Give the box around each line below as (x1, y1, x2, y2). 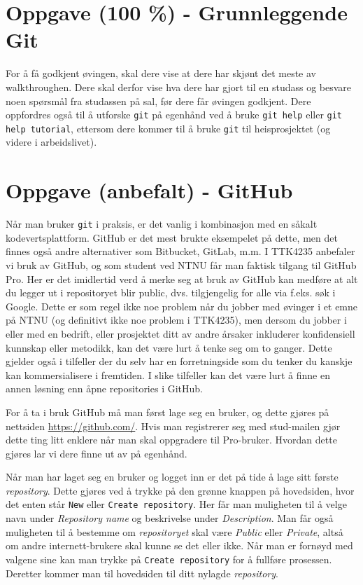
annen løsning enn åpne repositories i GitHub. (6, 381, 204, 396)
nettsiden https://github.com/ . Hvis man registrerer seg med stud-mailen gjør (6, 418, 341, 433)
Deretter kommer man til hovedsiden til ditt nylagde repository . (6, 565, 278, 580)
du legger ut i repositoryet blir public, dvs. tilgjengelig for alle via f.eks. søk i (6, 285, 336, 300)
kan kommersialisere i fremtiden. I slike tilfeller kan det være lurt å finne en (6, 367, 331, 382)
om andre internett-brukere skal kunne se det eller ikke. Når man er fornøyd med (6, 538, 353, 553)
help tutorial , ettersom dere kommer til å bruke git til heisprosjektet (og (6, 121, 331, 135)
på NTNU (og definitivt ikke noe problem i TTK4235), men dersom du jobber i (6, 312, 347, 327)
